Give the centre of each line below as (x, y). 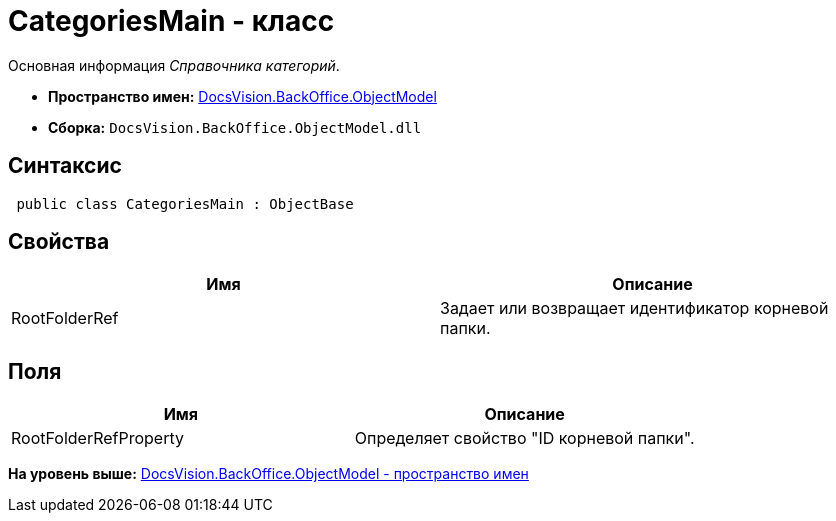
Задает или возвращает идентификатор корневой (634, 308)
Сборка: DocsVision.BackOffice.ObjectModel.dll (235, 127)
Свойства (59, 242)
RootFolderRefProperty (97, 438)
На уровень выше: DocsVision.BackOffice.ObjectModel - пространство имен (268, 474)
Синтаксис (65, 166)
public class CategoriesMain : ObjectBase (185, 203)
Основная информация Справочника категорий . (174, 65)
